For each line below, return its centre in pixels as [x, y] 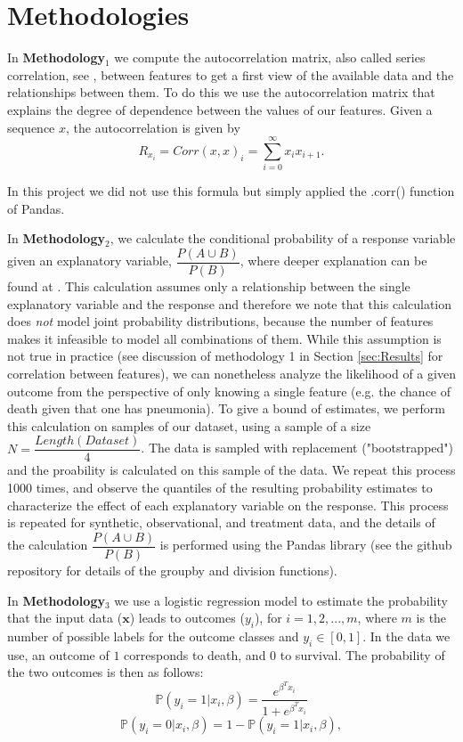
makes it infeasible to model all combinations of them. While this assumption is [224, 338]
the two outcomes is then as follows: [106, 672]
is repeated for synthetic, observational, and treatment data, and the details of [221, 522]
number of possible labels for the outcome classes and [153, 636]
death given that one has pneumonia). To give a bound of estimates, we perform [226, 408]
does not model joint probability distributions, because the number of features [220, 321]
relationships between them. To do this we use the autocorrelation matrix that [221, 92]
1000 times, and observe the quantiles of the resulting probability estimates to [220, 488]
